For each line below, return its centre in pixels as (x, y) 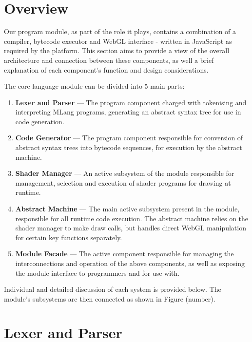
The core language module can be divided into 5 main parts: (94, 86)
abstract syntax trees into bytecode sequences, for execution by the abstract (129, 147)
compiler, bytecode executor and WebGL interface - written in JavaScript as (118, 41)
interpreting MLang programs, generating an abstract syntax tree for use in (128, 112)
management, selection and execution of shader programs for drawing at (123, 182)
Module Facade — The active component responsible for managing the (125, 254)
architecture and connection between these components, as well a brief (109, 60)
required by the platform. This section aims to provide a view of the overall (117, 50)
